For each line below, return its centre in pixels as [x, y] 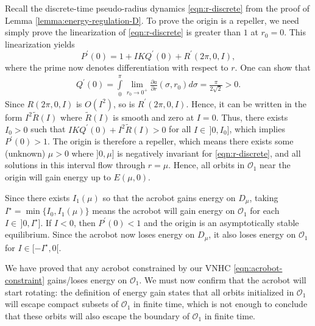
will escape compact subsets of [62, 304]
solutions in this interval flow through [75, 165]
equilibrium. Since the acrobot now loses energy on [100, 234]
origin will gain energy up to [58, 177]
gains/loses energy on [87, 279]
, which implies [257, 129]
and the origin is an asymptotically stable [221, 222]
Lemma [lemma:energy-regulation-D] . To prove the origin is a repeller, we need [152, 20]
